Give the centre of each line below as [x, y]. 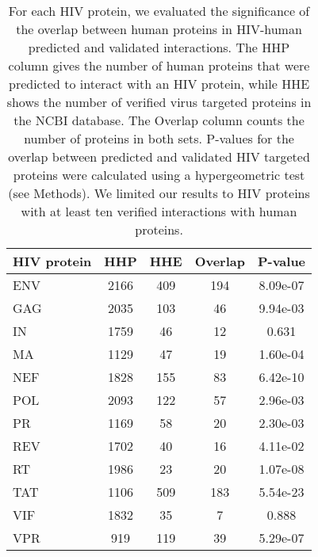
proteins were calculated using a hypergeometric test [159, 175]
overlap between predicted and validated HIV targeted [159, 156]
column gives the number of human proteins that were [159, 65]
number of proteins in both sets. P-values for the [159, 138]
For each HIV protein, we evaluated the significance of [159, 11]
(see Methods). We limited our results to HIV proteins [159, 193]
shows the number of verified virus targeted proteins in [159, 102]
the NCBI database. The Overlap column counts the [159, 120]
